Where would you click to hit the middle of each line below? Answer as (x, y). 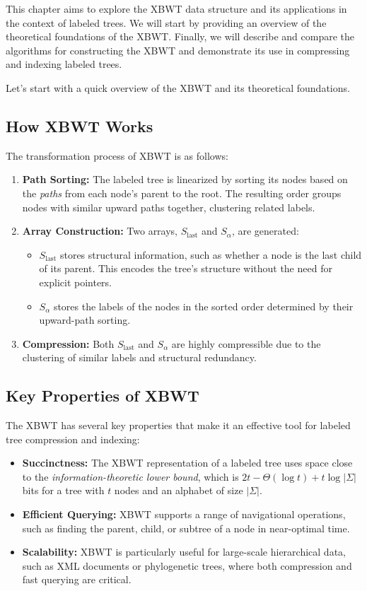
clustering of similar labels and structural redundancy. (139, 357)
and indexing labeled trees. (64, 64)
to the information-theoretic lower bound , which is (130, 476)
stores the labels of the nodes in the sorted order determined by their (203, 306)
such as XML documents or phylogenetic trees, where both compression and (187, 565)
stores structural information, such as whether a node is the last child (211, 254)
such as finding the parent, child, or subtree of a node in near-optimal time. (186, 528)
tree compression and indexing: (73, 439)
